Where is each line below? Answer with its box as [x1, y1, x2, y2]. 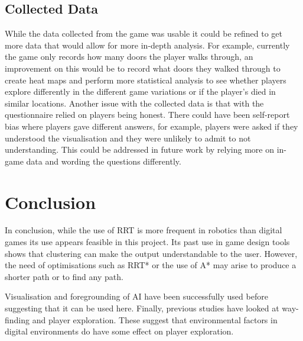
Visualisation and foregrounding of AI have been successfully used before [5, 290, 268, 303]
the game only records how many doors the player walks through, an [5, 50, 253, 63]
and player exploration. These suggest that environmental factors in [32, 313, 278, 326]
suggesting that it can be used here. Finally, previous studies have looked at [5, 302, 279, 314]
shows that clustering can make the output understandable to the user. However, [5, 247, 298, 259]
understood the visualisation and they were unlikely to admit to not [5, 131, 251, 144]
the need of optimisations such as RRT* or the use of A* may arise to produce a [5, 259, 297, 271]
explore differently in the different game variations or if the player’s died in [5, 85, 276, 98]
